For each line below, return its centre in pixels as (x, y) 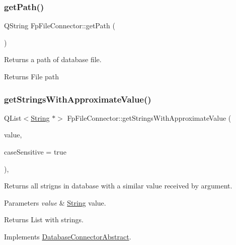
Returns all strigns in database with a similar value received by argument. (118, 186)
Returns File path (32, 76)
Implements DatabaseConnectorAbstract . (68, 236)
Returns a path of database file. (53, 59)
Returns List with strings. (44, 219)
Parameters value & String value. (55, 202)
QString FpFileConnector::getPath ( (60, 26)
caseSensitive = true (35, 152)
